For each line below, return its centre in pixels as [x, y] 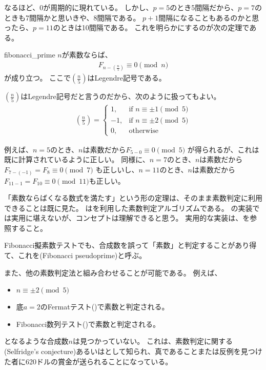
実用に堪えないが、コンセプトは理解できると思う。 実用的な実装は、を [130, 218]
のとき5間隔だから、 [204, 7]
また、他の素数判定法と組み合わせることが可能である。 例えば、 [113, 272]
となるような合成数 [36, 341]
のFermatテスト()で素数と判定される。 [105, 307]
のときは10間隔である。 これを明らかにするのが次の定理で [151, 27]
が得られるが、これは [223, 149]
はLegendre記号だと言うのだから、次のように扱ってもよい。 [121, 96]
